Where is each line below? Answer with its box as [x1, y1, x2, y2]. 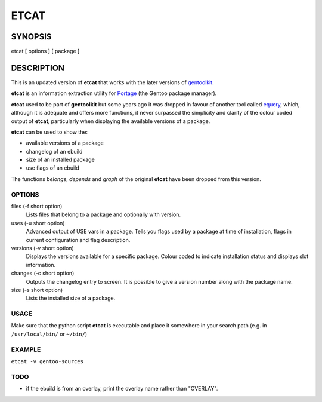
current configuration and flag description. [26, 236, 131, 243]
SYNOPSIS [11, 32, 52, 42]
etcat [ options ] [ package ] [11, 48, 80, 55]
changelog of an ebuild [26, 148, 83, 155]
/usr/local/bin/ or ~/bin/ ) [11, 330, 88, 337]
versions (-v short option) [11, 244, 74, 251]
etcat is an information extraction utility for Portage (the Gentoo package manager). [11, 90, 217, 97]
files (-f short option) [11, 203, 63, 210]
